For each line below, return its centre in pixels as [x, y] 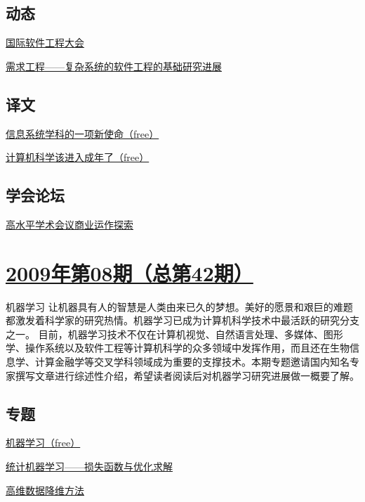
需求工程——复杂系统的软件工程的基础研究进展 [114, 66]
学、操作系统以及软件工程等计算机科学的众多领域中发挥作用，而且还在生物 [178, 348]
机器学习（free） [43, 443]
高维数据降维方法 [45, 490]
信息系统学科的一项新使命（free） [82, 133]
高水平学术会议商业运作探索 [69, 224]
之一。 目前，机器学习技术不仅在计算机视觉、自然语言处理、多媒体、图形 [174, 334]
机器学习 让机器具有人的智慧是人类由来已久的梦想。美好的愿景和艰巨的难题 [179, 306]
